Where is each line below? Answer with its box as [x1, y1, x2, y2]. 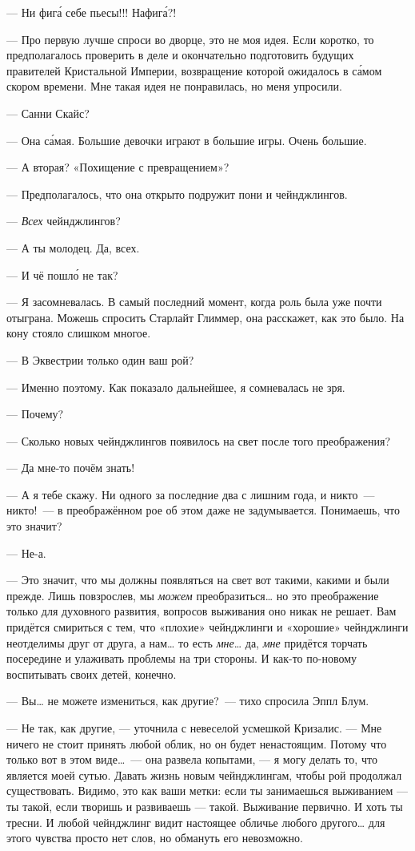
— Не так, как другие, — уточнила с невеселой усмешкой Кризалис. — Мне [6, 720, 382, 736]
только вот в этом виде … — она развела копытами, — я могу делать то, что [6, 751, 377, 768]
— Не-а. [6, 544, 46, 561]
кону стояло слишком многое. [6, 325, 151, 341]
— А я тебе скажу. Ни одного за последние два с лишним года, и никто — [6, 486, 375, 502]
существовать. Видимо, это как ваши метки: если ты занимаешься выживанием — [6, 782, 408, 799]
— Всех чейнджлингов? [6, 212, 121, 229]
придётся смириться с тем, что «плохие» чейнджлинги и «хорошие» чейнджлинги [6, 619, 409, 635]
